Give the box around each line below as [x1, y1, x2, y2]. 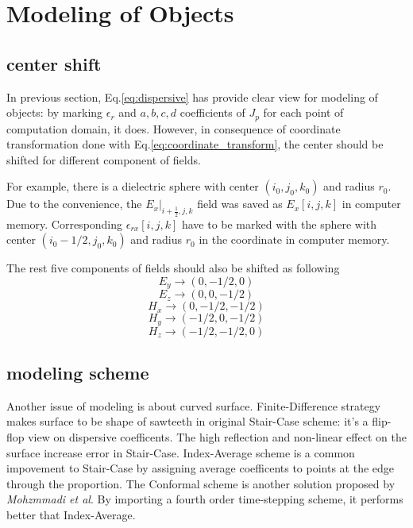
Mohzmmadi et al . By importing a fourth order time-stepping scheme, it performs [6, 491, 403, 507]
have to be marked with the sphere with [181, 215, 377, 232]
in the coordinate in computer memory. [199, 231, 390, 248]
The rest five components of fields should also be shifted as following [6, 260, 340, 276]
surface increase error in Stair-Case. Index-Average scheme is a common [6, 444, 355, 461]
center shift [6, 51, 102, 75]
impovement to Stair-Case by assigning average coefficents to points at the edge [6, 460, 395, 476]
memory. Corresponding [6, 215, 123, 232]
